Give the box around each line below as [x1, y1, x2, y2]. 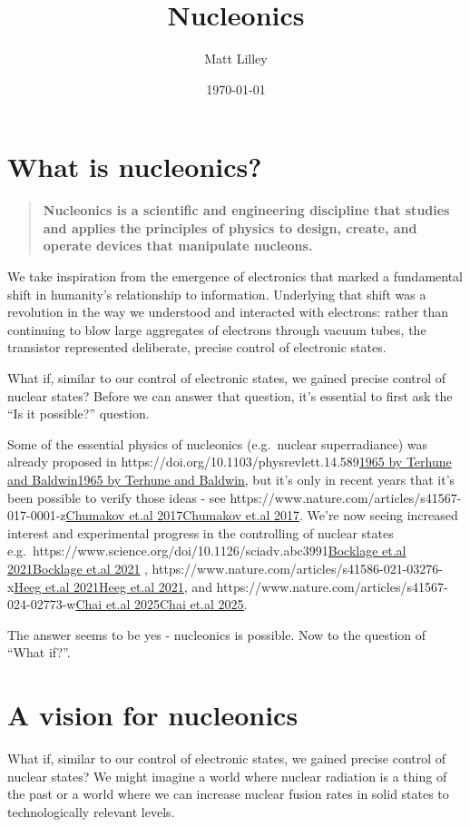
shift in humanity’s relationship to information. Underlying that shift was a [7, 284, 426, 303]
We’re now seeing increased [307, 506, 458, 525]
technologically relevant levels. [7, 802, 175, 821]
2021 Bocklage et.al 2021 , [7, 558, 148, 577]
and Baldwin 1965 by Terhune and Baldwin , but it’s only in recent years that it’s [7, 469, 455, 488]
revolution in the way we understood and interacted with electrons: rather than [7, 302, 449, 321]
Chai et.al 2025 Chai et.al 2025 [75, 595, 244, 614]
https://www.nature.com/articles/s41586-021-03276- [152, 558, 443, 577]
